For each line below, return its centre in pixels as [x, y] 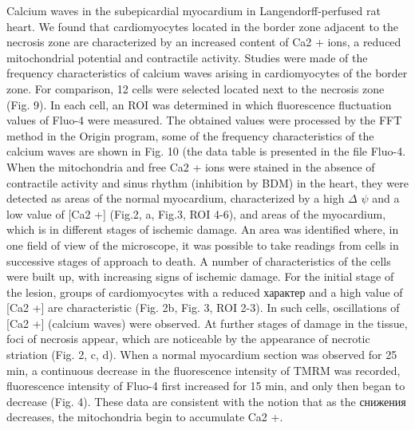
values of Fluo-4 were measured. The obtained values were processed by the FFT [204, 120]
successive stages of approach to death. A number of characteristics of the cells [199, 260]
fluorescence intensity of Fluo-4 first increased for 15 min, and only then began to [206, 386]
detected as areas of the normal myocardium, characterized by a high [176, 198]
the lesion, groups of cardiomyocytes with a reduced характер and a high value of [205, 292]
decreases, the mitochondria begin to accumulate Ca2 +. [145, 417]
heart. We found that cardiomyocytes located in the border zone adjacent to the [203, 26]
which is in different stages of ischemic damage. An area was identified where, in [203, 229]
